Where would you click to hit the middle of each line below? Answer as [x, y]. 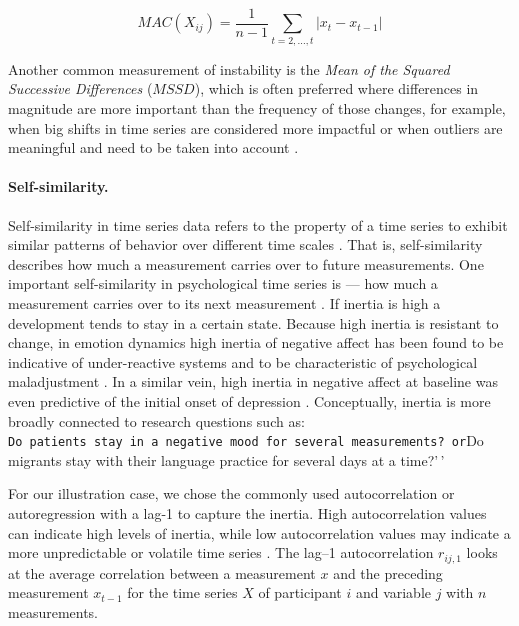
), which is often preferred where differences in [336, 88]
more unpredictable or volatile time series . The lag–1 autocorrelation [221, 552]
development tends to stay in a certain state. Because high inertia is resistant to [253, 322]
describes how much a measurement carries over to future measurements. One [246, 263]
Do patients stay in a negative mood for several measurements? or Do [246, 440]
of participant [300, 592]
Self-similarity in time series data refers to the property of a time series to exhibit [258, 224]
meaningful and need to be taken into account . [153, 147]
